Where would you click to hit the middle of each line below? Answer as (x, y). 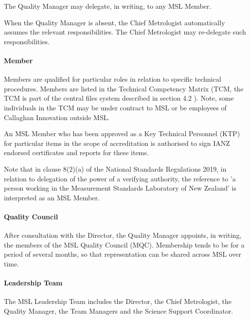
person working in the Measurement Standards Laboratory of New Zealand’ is (120, 188)
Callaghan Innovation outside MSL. (57, 117)
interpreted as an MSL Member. (52, 197)
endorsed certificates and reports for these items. (76, 152)
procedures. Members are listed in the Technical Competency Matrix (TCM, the (124, 88)
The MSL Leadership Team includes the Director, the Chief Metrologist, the (118, 301)
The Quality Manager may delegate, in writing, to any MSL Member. (108, 6)
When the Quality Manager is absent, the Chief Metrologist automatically (115, 22)
